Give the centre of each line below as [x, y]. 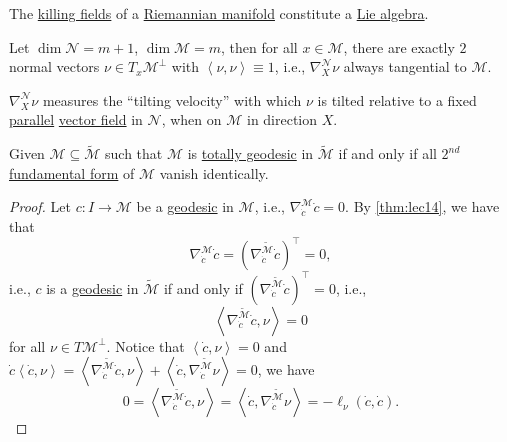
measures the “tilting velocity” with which [172, 99]
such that [134, 153]
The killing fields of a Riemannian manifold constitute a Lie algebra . [219, 13]
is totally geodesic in [250, 153]
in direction [282, 119]
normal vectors [54, 66]
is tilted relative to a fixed [397, 99]
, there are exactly [399, 46]
